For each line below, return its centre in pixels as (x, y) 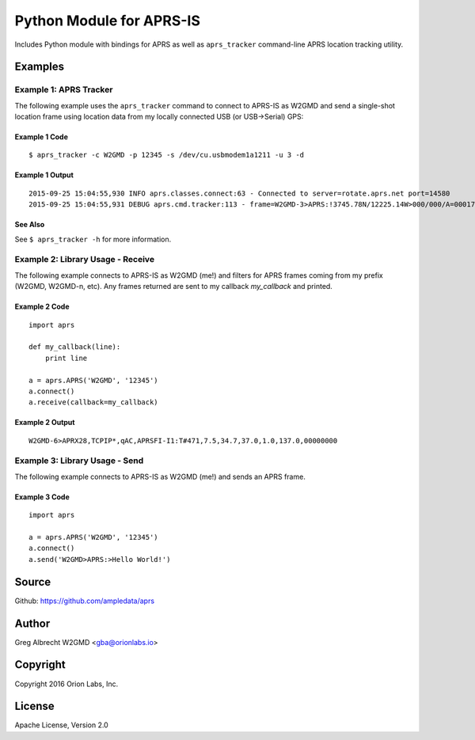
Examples (40, 67)
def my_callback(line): (75, 347)
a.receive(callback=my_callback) (93, 402)
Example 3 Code (42, 497)
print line (66, 358)
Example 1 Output (44, 175)
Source (33, 582)
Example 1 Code (42, 137)
